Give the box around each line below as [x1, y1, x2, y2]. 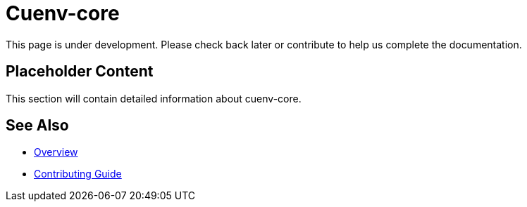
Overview [34, 146, 78, 159]
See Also [6, 116, 69, 135]
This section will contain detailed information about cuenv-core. [6, 92, 302, 105]
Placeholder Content [6, 62, 154, 81]
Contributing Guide [34, 168, 122, 180]
